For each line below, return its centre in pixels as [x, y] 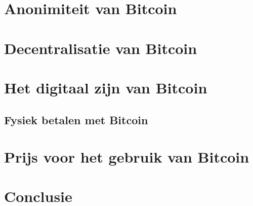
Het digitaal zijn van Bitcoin [106, 87]
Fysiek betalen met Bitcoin [76, 119]
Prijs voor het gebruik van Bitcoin [127, 157]
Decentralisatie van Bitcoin [101, 48]
